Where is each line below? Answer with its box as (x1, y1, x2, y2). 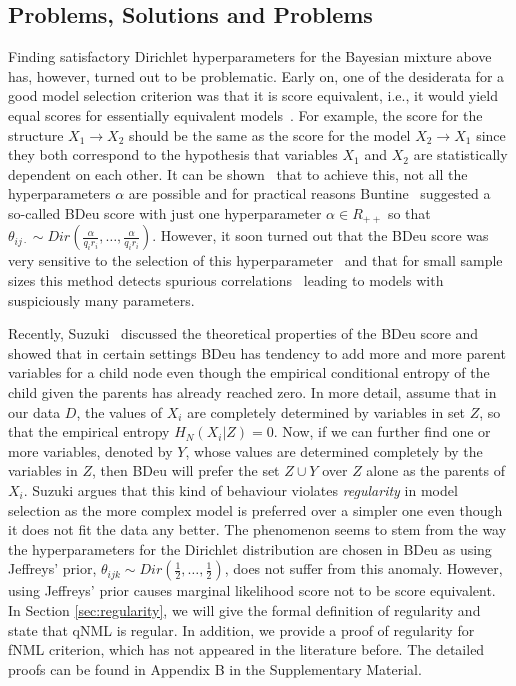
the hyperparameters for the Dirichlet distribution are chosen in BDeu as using (8, 538, 492, 559)
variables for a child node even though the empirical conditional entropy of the (8, 362, 490, 383)
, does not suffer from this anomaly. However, (224, 558, 503, 579)
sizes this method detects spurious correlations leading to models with (8, 270, 444, 290)
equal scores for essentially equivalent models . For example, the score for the (8, 104, 483, 125)
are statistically (413, 144, 508, 165)
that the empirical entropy (8, 421, 170, 442)
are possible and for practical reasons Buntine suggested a (128, 183, 491, 204)
